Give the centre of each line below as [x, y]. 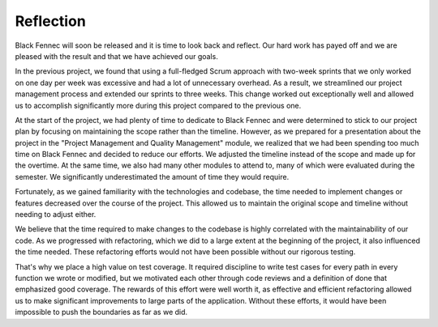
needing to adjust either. [56, 214]
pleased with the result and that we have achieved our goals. [116, 56]
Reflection [51, 21]
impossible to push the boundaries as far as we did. [101, 312]
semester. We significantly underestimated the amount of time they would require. [152, 176]
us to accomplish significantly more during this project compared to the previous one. [158, 105]
